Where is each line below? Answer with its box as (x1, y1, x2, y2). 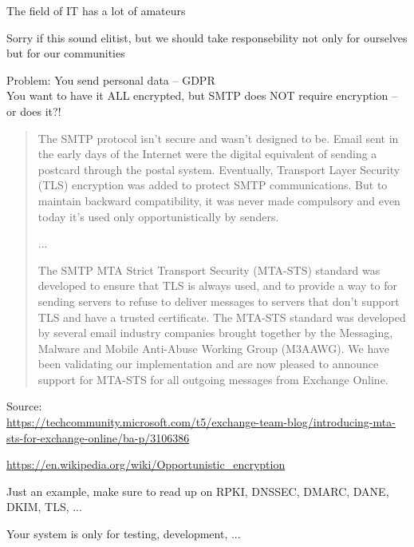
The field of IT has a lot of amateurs (6, 2, 186, 18)
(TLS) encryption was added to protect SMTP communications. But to (37, 176, 388, 193)
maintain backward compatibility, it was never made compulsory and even (37, 192, 400, 208)
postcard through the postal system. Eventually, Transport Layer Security (37, 161, 400, 177)
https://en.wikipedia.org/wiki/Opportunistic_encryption (6, 456, 286, 473)
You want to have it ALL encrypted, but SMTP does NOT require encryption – (6, 87, 398, 104)
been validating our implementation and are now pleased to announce (37, 355, 379, 372)
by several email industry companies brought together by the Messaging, (37, 324, 393, 341)
